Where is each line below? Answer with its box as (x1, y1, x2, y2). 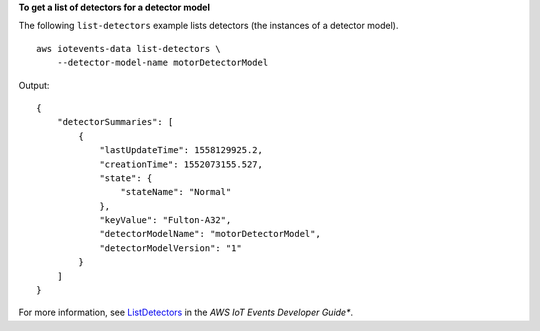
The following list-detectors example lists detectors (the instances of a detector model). (18, 20, 399, 32)
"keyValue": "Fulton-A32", (99, 215, 232, 226)
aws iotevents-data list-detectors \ (36, 43, 222, 54)
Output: (18, 79, 50, 91)
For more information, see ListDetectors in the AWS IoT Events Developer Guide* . (18, 306, 354, 319)
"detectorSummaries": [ (56, 116, 174, 128)
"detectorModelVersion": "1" (99, 242, 242, 254)
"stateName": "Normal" (120, 186, 232, 198)
